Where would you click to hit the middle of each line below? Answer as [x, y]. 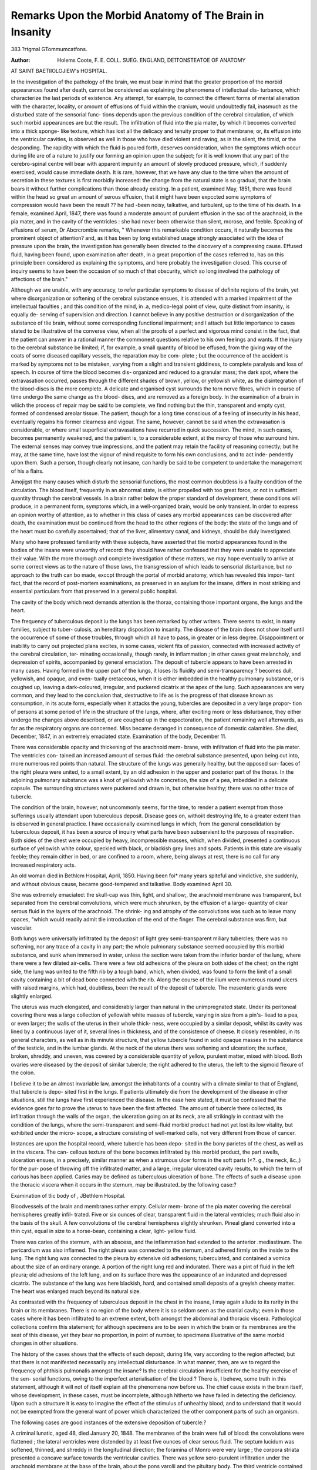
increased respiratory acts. [43, 865]
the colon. [23, 1073]
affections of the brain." [39, 279]
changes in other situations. [45, 1343]
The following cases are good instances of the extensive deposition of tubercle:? [109, 1422]
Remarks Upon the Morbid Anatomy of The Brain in [137, 15]
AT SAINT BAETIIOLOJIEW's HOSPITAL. [59, 71]
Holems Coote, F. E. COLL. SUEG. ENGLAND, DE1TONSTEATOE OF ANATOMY [151, 60]
